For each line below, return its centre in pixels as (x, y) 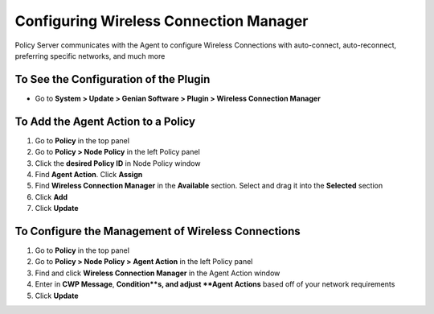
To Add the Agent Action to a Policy (105, 121)
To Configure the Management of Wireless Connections (158, 231)
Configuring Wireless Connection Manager (162, 21)
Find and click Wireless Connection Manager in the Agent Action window (158, 273)
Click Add (51, 196)
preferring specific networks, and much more (90, 56)
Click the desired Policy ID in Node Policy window (118, 163)
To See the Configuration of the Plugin (113, 79)
